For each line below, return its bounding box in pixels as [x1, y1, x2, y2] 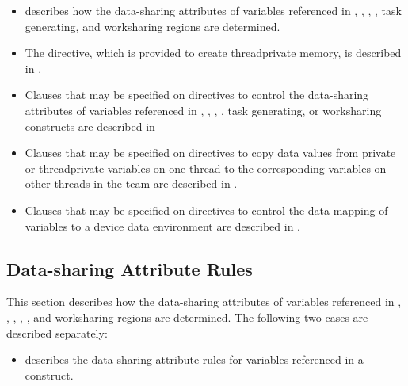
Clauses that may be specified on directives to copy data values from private [25, 144, 396, 161]
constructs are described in [25, 117, 155, 134]
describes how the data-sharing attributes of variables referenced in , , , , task [25, 2, 402, 18]
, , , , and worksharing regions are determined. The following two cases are [6, 308, 368, 325]
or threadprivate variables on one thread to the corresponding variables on [25, 159, 387, 176]
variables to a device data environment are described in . [25, 217, 300, 234]
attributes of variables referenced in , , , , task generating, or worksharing [25, 101, 382, 118]
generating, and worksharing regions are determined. [25, 17, 280, 34]
